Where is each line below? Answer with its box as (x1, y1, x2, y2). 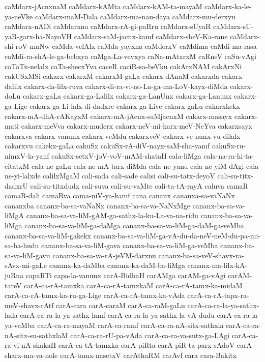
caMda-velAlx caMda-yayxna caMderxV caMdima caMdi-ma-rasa (52, 41, 257, 51)
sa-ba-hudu (5, 240, 39, 251)
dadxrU (5, 180, 28, 191)
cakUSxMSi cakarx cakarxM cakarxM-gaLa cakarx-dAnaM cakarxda (5, 71, 219, 81)
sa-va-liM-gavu (5, 250, 50, 260)
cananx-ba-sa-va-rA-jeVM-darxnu (52, 250, 156, 260)
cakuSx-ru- (212, 140, 246, 151)
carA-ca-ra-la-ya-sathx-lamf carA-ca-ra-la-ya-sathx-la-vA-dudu (20, 310, 215, 320)
